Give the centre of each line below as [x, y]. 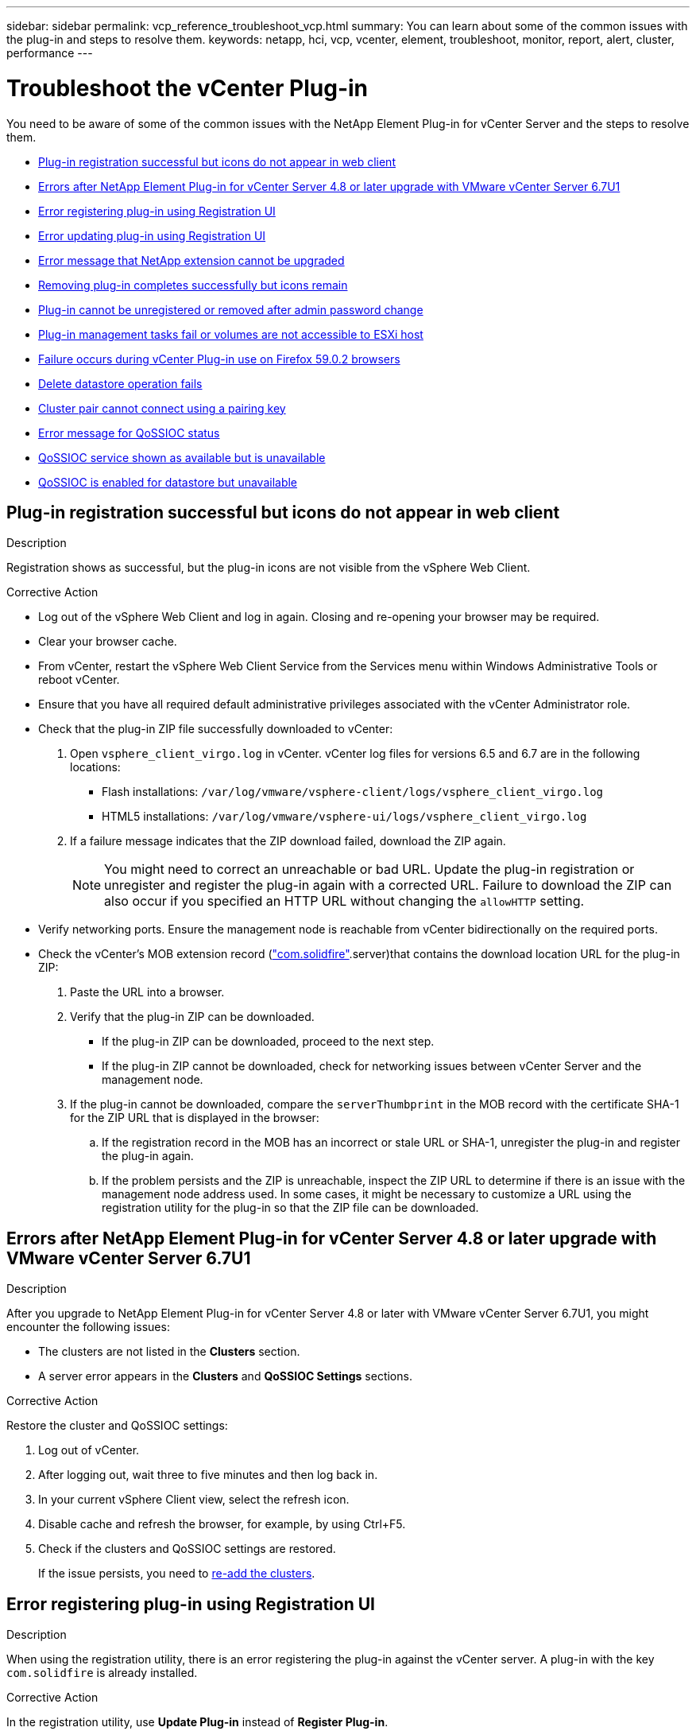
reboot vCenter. [79, 680]
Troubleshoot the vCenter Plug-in [188, 88]
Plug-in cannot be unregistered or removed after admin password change [231, 309]
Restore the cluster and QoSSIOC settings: [117, 1426]
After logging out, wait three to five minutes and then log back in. [208, 1475]
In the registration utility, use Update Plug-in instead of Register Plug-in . [197, 1722]
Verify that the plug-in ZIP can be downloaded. [192, 1017]
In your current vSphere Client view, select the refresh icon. [194, 1500]
